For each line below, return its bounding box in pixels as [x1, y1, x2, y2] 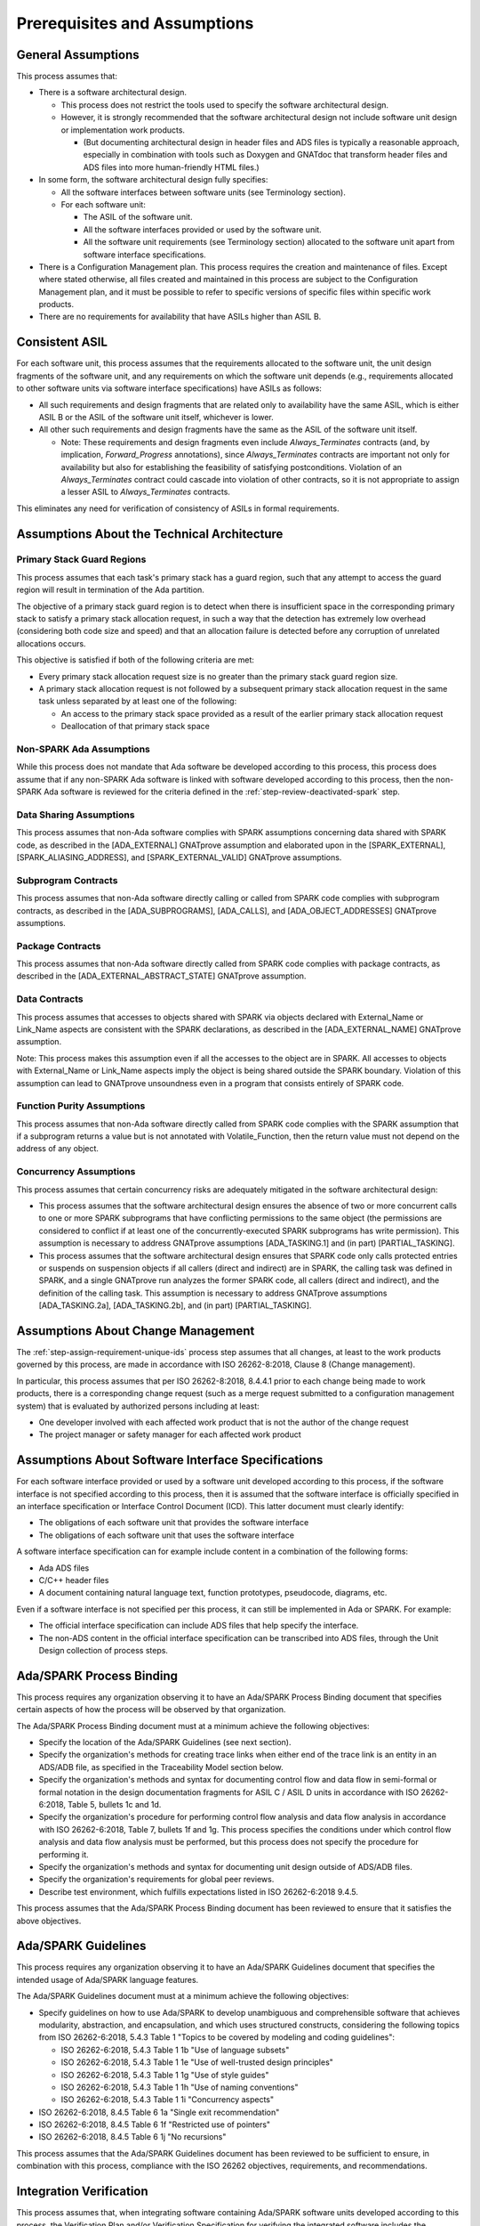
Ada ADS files [38, 1563, 90, 1573]
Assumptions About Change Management [16, 1323, 255, 1338]
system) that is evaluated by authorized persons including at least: [16, 1401, 260, 1411]
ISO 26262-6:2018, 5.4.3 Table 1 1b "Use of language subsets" [60, 2044, 290, 2055]
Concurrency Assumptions [16, 1166, 136, 1178]
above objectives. [16, 1915, 82, 1926]
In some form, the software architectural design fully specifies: [38, 175, 268, 185]
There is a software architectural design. [38, 87, 187, 98]
